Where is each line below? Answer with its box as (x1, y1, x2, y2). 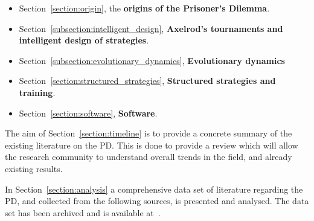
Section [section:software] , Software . (19, 106, 158, 119)
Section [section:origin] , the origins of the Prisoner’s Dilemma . (19, 2, 270, 14)
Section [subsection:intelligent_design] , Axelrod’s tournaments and (19, 22, 283, 34)
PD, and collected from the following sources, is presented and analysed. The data (5, 194, 309, 207)
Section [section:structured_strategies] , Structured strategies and (19, 74, 276, 87)
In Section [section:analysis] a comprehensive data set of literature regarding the (5, 182, 303, 195)
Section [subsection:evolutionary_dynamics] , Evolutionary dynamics (19, 54, 285, 66)
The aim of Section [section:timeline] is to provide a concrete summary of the (5, 127, 292, 139)
